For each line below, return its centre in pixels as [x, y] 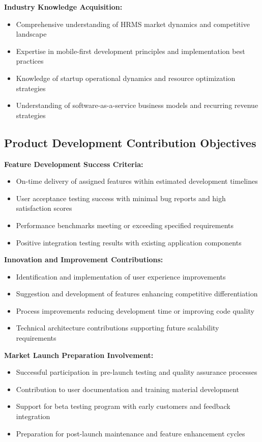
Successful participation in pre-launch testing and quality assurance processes [137, 372]
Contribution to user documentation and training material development [127, 389]
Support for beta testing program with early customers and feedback [123, 406]
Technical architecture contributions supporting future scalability [118, 328]
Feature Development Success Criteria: [74, 164]
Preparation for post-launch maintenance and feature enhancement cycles [130, 433]
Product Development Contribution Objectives [130, 142]
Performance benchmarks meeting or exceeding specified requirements [125, 225]
